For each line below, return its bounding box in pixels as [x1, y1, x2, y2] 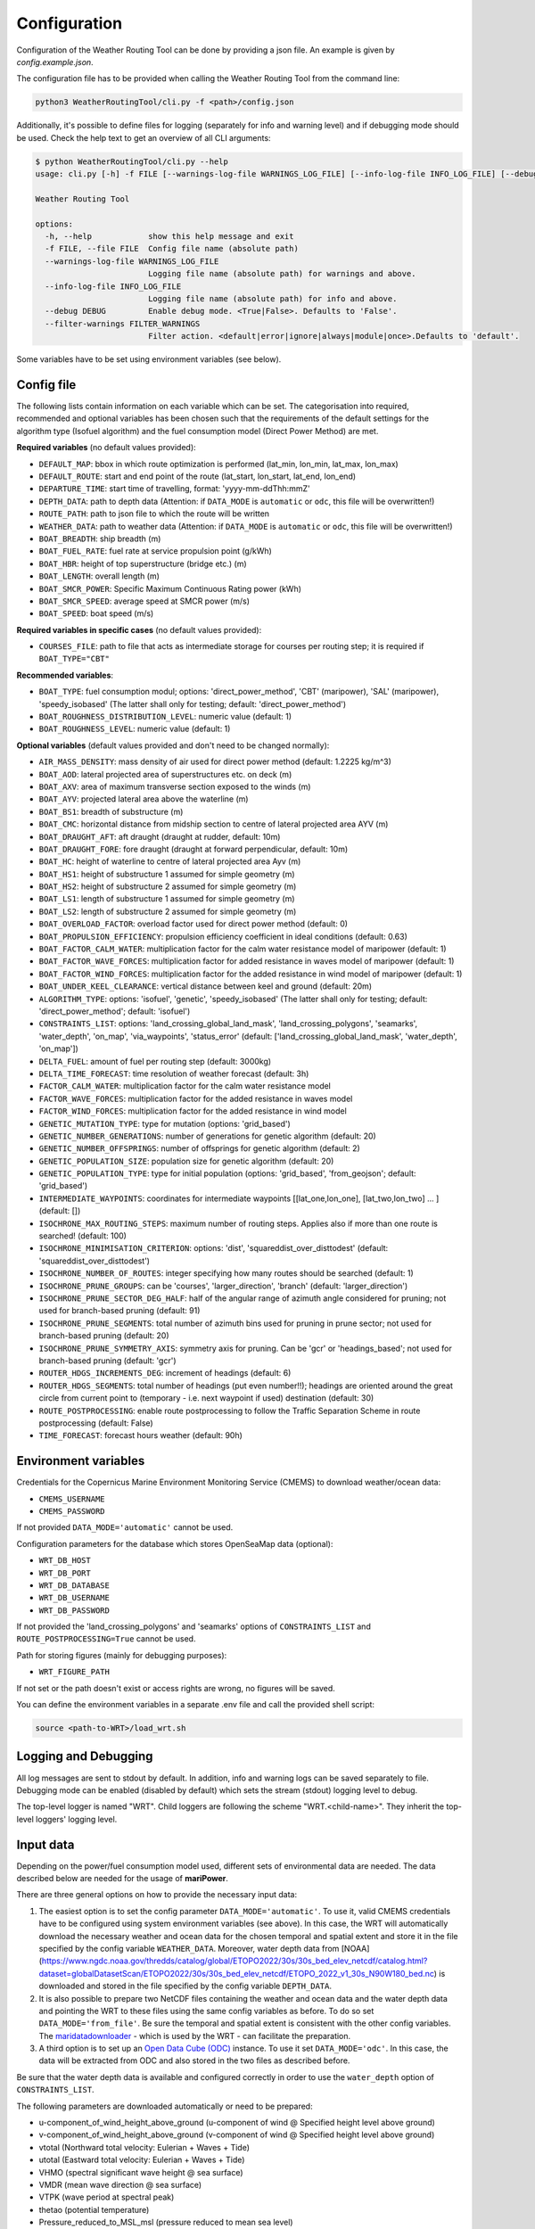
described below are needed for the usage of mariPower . [16, 1873, 229, 1883]
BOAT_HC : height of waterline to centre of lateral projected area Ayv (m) [38, 856, 301, 867]
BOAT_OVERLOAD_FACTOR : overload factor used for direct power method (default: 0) [38, 918, 348, 929]
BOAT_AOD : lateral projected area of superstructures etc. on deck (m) [38, 769, 292, 779]
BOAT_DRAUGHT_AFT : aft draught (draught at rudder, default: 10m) [38, 831, 281, 842]
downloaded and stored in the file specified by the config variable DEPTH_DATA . [38, 1980, 332, 1992]
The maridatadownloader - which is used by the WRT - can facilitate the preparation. [38, 2030, 351, 2041]
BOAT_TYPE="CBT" [38, 654, 111, 664]
